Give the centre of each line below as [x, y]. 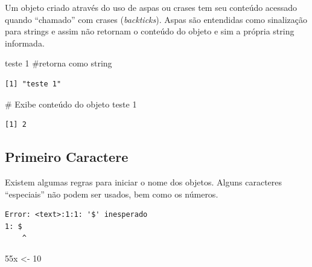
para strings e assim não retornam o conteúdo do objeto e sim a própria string [150, 31]
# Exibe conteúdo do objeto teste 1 [71, 104]
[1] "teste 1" [33, 84]
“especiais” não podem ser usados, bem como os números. [112, 194]
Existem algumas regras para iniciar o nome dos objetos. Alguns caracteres [144, 182]
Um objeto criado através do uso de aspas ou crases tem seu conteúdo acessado [151, 7]
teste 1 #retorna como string [59, 63]
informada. [25, 43]
